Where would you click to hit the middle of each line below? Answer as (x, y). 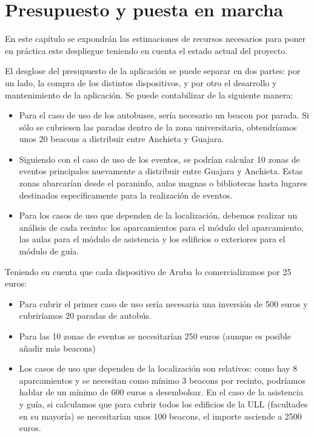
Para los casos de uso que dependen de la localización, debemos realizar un (158, 215)
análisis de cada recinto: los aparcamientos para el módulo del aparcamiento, (162, 227)
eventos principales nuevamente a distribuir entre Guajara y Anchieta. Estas (161, 171)
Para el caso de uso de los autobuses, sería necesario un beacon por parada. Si (164, 115)
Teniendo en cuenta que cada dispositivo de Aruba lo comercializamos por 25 (148, 271)
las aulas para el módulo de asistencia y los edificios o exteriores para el (152, 239)
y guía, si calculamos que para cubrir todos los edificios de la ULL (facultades (163, 404)
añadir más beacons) (57, 348)
